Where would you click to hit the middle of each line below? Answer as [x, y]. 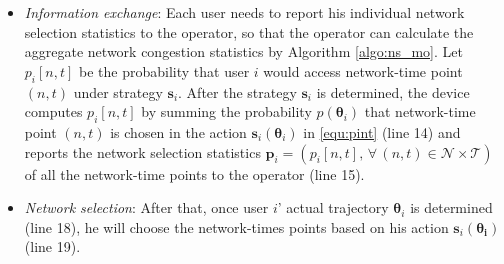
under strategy [118, 91]
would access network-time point [363, 70]
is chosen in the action [178, 131]
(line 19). [52, 246]
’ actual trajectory [333, 207]
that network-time [420, 111]
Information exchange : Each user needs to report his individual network [244, 12]
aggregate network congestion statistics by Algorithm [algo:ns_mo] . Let [243, 51]
